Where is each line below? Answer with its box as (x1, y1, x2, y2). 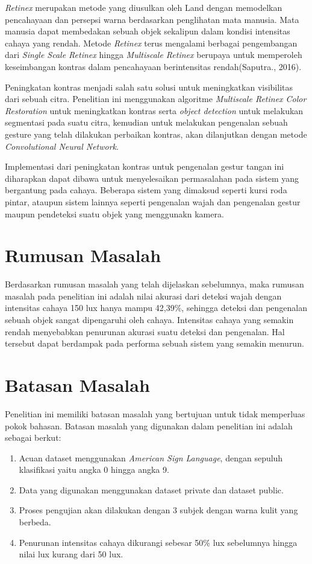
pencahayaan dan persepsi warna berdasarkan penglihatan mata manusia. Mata (5, 13, 299, 25)
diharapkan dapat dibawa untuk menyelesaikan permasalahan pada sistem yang (5, 171, 299, 184)
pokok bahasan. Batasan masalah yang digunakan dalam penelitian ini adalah (5, 419, 293, 432)
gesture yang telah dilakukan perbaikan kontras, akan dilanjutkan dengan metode (5, 127, 307, 140)
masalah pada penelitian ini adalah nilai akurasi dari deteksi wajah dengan (5, 289, 282, 302)
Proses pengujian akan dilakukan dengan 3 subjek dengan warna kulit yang (19, 504, 298, 516)
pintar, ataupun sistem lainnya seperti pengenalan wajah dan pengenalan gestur (5, 195, 301, 208)
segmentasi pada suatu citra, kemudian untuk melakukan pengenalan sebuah (5, 116, 288, 129)
